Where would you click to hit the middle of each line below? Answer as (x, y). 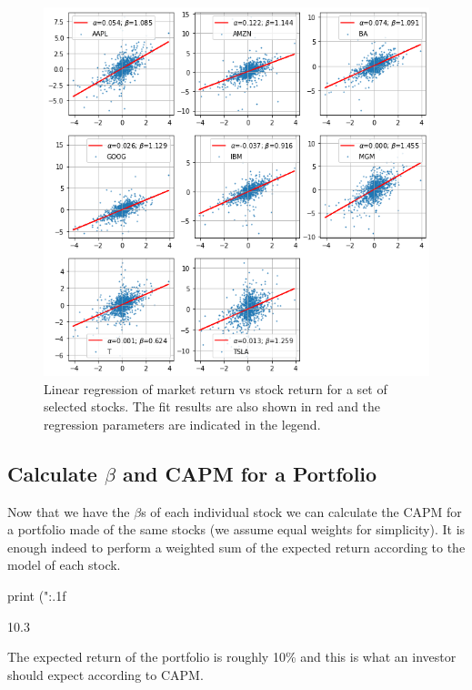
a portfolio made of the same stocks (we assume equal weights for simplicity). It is (236, 529)
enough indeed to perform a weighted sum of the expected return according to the (236, 547)
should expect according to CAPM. (105, 674)
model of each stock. (64, 565)
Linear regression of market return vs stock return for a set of (216, 388)
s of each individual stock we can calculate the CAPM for (301, 511)
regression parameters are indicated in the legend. (182, 424)
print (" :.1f (37, 595)
